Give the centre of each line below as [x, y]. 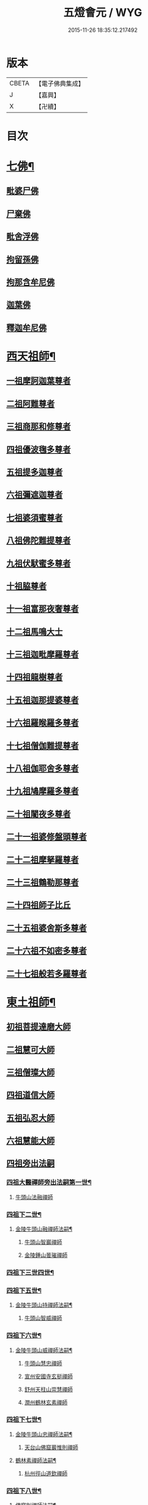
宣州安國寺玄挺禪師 [49, 1376]
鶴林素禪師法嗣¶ [36, 1460]
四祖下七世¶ [24, 1420]
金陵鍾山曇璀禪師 [46, 1255]
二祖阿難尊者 [31, 404]
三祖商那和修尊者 [39, 426]
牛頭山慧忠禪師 [43, 1363]
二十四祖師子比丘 [39, 905]
